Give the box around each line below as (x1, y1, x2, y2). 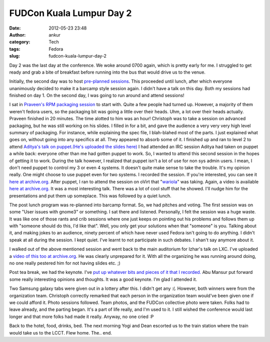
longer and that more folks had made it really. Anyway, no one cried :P (9, 313, 154, 319)
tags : (9, 46, 20, 52)
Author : (9, 32, 26, 38)
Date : (9, 25, 21, 31)
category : (9, 39, 30, 45)
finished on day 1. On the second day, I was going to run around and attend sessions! (9, 93, 184, 99)
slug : (9, 53, 20, 59)
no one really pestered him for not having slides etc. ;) (9, 260, 121, 266)
